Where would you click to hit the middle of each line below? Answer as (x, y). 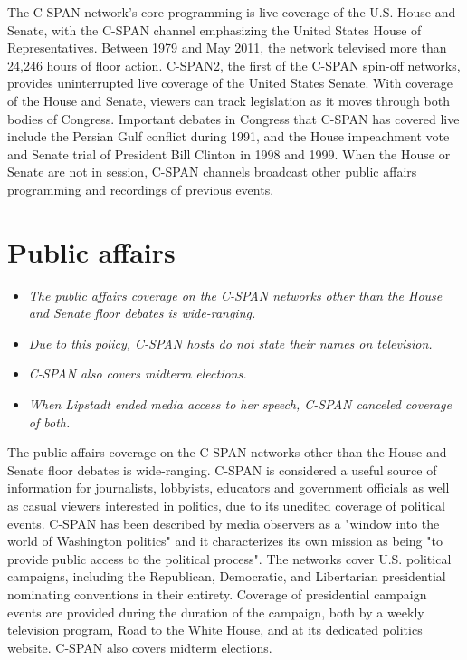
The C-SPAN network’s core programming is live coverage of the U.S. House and (232, 12)
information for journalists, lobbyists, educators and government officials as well (229, 488)
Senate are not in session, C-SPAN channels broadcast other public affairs (212, 172)
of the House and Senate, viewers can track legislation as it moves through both (229, 100)
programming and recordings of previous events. (141, 189)
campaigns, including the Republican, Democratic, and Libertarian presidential (227, 576)
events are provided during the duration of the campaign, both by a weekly (216, 612)
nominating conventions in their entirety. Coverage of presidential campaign (217, 593)
